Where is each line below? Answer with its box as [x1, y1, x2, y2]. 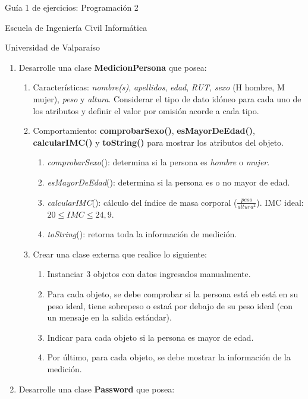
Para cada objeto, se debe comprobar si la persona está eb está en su [47, 288, 298, 300]
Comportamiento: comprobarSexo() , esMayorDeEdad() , [33, 124, 255, 137]
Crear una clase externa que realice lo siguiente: [33, 247, 207, 260]
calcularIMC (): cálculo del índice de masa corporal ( [47, 196, 237, 208]
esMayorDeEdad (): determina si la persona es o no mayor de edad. [47, 175, 290, 188]
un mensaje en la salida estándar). [47, 311, 172, 323]
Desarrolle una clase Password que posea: [18, 382, 175, 395]
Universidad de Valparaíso [5, 41, 100, 54]
